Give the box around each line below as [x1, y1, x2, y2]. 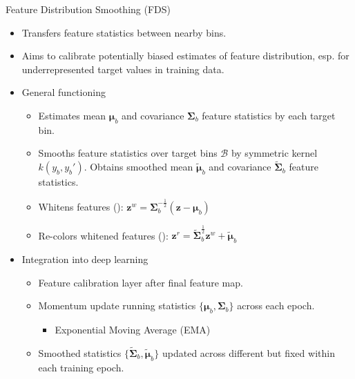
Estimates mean [38, 108, 106, 122]
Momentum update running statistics [38, 298, 196, 313]
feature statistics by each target [202, 108, 336, 122]
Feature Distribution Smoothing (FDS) [6, 2, 171, 16]
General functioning [21, 85, 106, 99]
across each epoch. [237, 298, 315, 313]
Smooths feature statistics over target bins [38, 146, 218, 160]
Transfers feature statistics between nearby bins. [21, 25, 227, 39]
